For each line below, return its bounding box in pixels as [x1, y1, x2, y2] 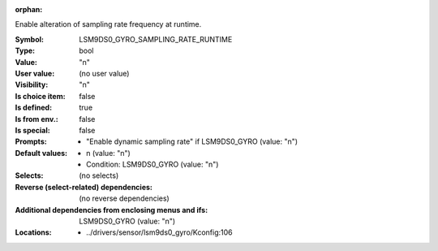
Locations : [15, 227, 52, 237]
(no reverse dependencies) [79, 193, 170, 203]
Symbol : [15, 34, 45, 44]
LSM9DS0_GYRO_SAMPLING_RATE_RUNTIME [79, 34, 233, 44]
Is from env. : [15, 114, 58, 123]
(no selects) [79, 171, 119, 180]
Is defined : [15, 102, 53, 113]
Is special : [15, 125, 50, 135]
